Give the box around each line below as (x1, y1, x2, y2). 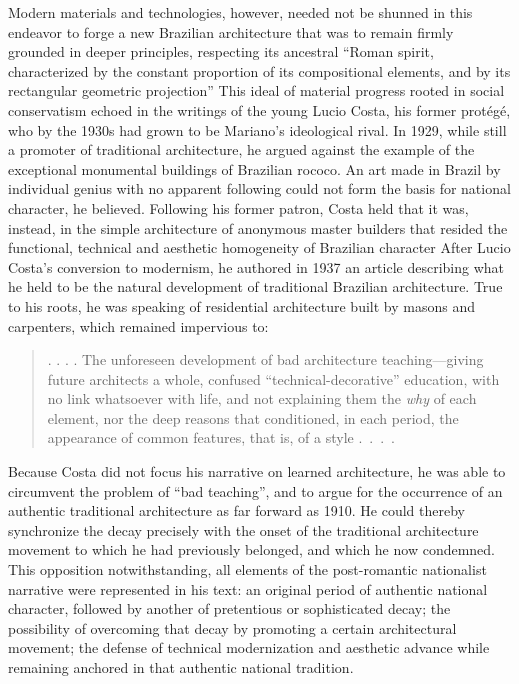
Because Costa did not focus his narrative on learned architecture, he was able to (8, 461, 506, 482)
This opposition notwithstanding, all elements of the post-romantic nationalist (8, 559, 487, 580)
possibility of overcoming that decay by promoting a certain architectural (8, 617, 457, 638)
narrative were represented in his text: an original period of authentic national (8, 578, 488, 599)
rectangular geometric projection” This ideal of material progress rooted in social (8, 80, 505, 101)
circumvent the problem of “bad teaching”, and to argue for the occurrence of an (8, 480, 503, 501)
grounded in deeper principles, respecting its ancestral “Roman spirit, (8, 41, 434, 62)
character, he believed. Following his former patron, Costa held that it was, (8, 197, 469, 218)
